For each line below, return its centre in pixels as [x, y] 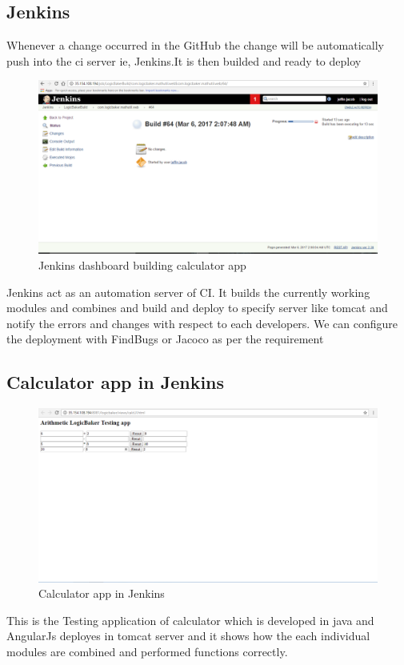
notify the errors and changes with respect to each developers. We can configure [202, 323]
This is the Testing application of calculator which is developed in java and [190, 620]
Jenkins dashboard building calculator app [142, 264]
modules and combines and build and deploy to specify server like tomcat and [197, 308]
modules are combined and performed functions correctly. [147, 651]
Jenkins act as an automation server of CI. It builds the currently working [188, 292]
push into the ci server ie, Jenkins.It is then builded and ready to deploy [184, 60]
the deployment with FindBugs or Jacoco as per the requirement [165, 339]
